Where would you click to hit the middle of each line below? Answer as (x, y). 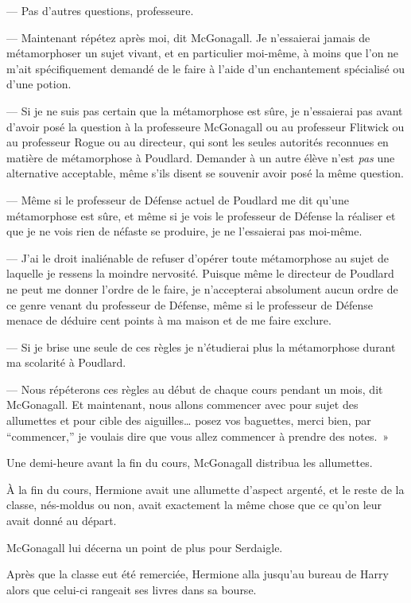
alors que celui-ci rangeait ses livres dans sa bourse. (132, 589)
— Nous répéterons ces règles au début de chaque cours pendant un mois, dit (195, 389)
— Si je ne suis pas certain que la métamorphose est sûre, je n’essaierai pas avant (205, 110)
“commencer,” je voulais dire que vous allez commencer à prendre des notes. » (198, 436)
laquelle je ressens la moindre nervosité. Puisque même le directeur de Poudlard (200, 273)
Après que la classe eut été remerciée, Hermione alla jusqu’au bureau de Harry (198, 574)
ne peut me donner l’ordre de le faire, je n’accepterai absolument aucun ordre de (202, 288)
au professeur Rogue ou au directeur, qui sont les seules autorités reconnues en (198, 142)
